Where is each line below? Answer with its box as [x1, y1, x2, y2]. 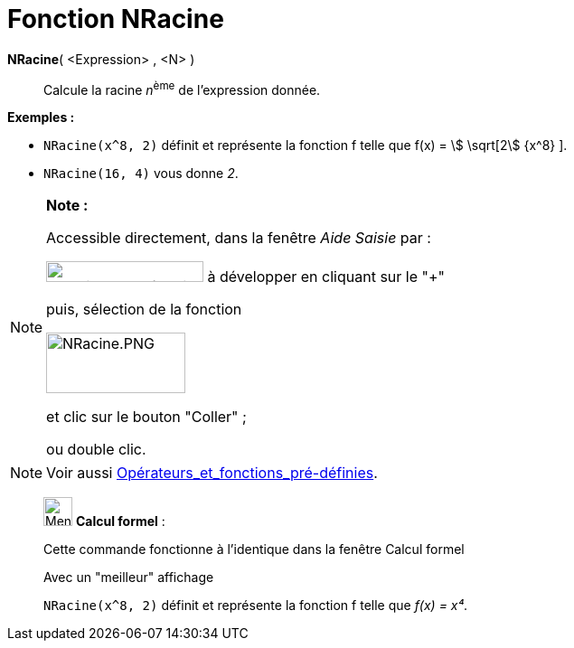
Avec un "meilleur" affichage [43, 569, 214, 586]
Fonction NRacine [7, 4, 224, 34]
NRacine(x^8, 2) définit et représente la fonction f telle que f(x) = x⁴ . [43, 597, 467, 614]
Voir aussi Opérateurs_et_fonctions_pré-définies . [46, 464, 378, 483]
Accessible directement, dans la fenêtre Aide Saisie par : [46, 229, 431, 248]
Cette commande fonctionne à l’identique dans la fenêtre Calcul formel [43, 541, 465, 558]
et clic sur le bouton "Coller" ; [46, 408, 247, 427]
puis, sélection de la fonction [46, 300, 242, 319]
